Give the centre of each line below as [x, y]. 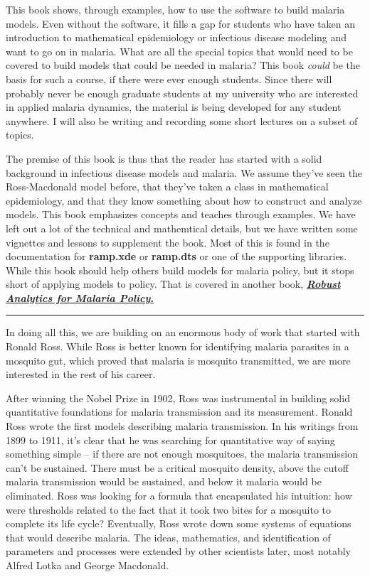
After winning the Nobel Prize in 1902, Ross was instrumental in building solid [178, 398]
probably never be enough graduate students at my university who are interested [182, 93]
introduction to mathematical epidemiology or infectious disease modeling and [176, 37]
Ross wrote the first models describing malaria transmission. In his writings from [182, 426]
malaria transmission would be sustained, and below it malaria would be [164, 481]
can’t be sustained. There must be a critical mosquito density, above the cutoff [177, 467]
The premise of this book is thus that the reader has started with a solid [164, 158]
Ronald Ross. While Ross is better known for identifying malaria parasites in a [178, 346]
